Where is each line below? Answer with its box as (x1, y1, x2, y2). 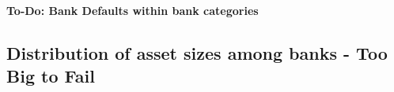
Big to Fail (6, 64, 95, 88)
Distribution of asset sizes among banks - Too (6, 40, 388, 64)
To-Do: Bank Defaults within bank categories (6, 2, 259, 18)
